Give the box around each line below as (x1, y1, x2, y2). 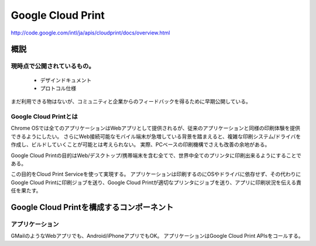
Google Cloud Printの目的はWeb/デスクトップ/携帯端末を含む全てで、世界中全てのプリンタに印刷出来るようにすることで (11, 152, 301, 159)
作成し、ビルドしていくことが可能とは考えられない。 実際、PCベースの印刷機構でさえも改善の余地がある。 (11, 141, 270, 148)
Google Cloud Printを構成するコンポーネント (11, 202, 174, 212)
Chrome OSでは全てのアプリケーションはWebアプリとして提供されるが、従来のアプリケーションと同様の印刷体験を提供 (11, 124, 301, 131)
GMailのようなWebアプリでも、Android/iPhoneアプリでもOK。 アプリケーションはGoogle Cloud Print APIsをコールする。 (11, 233, 304, 240)
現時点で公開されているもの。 (11, 62, 95, 70)
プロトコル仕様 (40, 85, 76, 92)
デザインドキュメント (40, 77, 92, 84)
